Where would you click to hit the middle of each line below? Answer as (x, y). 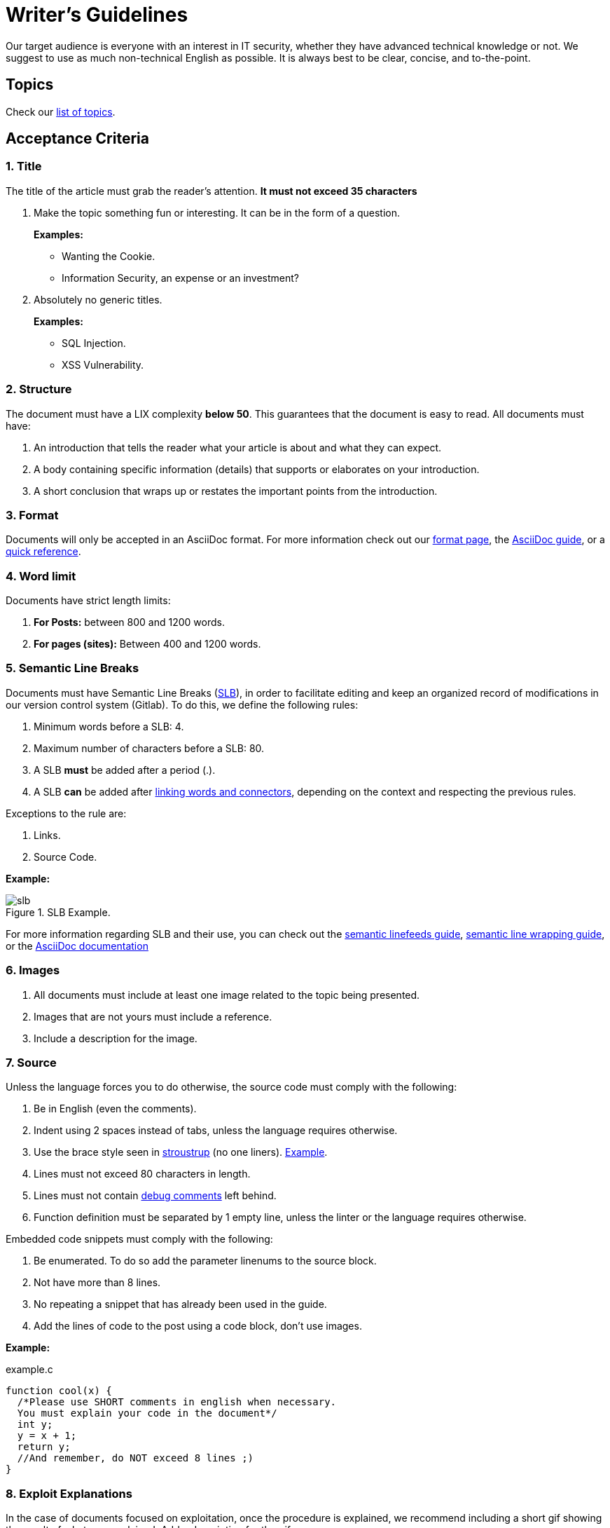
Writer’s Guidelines (97, 15)
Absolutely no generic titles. (98, 299)
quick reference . (43, 552)
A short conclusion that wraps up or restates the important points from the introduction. (236, 491)
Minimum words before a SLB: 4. (109, 726)
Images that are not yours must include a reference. (153, 1016)
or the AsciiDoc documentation (77, 946)
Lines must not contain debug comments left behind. (155, 1196)
